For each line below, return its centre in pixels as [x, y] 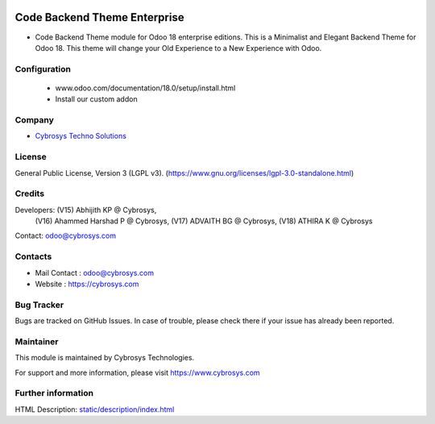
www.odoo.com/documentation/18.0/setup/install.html [145, 88]
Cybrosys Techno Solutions [81, 136]
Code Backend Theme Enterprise [99, 17]
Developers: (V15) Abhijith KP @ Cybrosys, [86, 210]
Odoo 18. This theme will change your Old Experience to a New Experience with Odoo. [178, 48]
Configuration [43, 69]
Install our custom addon [96, 99]
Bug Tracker [39, 305]
